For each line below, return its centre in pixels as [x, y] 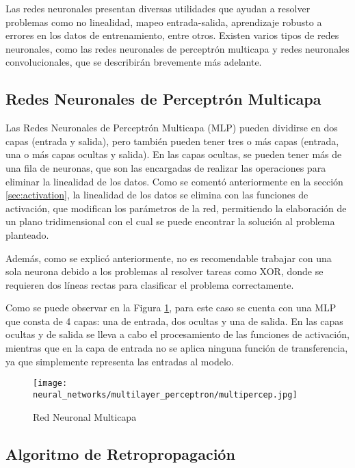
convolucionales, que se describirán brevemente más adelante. [134, 62]
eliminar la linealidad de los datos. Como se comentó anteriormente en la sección [174, 181]
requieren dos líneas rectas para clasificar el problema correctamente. [150, 284]
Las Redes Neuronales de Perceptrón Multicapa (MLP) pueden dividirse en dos [172, 128]
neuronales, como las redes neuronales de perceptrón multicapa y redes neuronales [177, 48]
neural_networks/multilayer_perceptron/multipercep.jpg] [165, 394]
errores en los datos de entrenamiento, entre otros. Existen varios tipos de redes [172, 35]
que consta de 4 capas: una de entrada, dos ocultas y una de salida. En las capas [174, 321]
